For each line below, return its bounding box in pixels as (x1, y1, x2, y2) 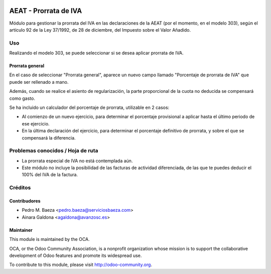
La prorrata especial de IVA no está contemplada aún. (22, 158, 133, 164)
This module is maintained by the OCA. (9, 236, 90, 242)
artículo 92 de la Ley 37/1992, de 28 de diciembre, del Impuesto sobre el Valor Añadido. (9, 27, 191, 33)
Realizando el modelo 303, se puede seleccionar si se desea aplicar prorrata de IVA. (9, 50, 184, 56)
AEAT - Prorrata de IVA (9, 7, 82, 15)
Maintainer (9, 227, 33, 233)
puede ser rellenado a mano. (9, 79, 69, 85)
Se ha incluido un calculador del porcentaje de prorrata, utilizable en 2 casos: (9, 104, 170, 110)
